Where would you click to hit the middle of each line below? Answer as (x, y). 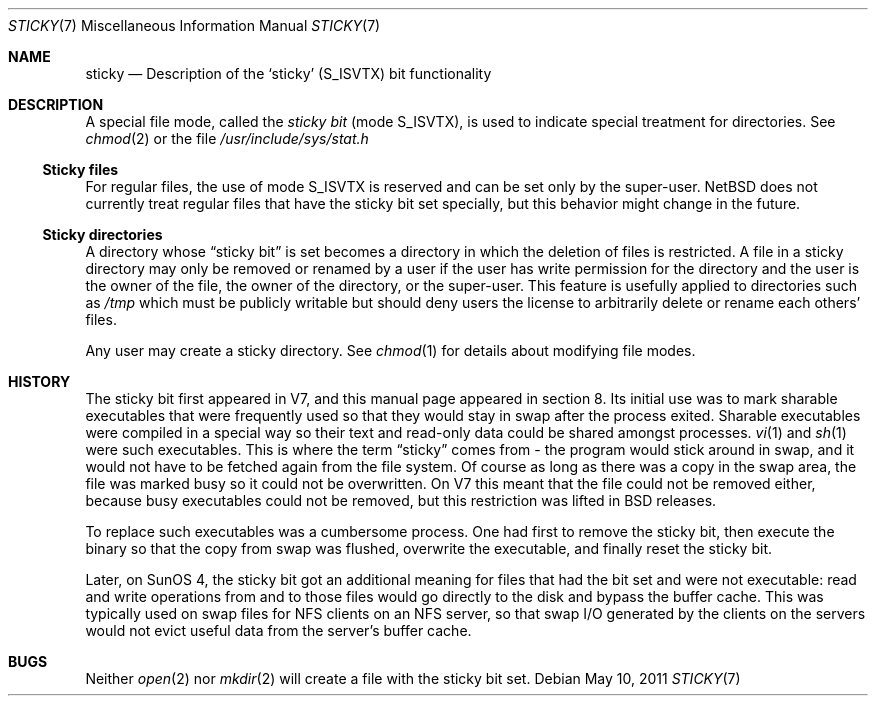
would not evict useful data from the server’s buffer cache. (278, 630)
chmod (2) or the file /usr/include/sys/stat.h (227, 138)
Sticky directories (102, 234)
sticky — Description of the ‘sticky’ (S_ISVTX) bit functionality (288, 73)
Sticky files (80, 169)
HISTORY (39, 381)
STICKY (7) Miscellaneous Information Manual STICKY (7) (194, 25)
